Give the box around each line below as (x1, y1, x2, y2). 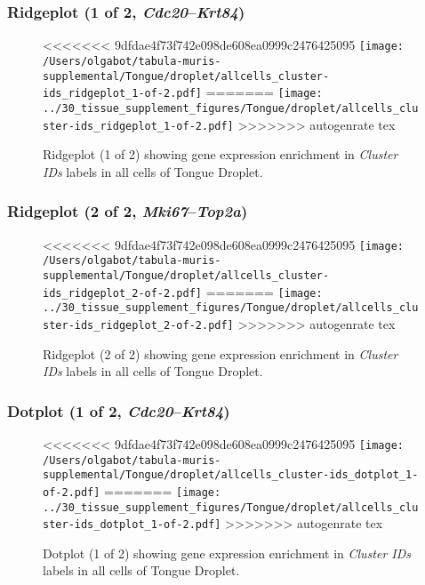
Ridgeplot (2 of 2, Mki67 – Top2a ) (7, 200, 248, 222)
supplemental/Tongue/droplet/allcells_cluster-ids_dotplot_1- (43, 469, 419, 482)
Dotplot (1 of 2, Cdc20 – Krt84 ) (7, 399, 230, 421)
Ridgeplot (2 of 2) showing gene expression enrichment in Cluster (43, 344, 398, 363)
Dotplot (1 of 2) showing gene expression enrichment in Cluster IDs (43, 543, 412, 562)
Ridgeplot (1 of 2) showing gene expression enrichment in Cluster (43, 145, 398, 164)
